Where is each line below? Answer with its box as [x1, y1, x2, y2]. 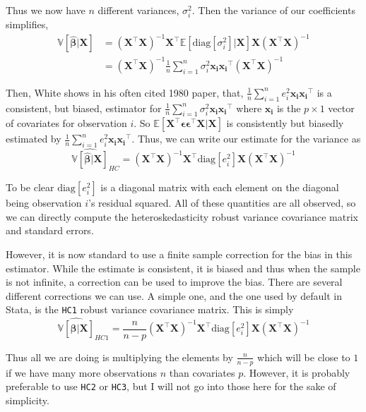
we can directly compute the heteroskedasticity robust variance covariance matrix [6, 209, 358, 224]
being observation [6, 195, 82, 210]
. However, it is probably [243, 365, 350, 380]
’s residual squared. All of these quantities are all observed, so [88, 195, 356, 210]
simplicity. [6, 392, 49, 407]
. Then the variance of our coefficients [191, 3, 355, 17]
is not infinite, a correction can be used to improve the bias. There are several [6, 274, 343, 289]
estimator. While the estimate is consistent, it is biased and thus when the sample [6, 260, 360, 275]
